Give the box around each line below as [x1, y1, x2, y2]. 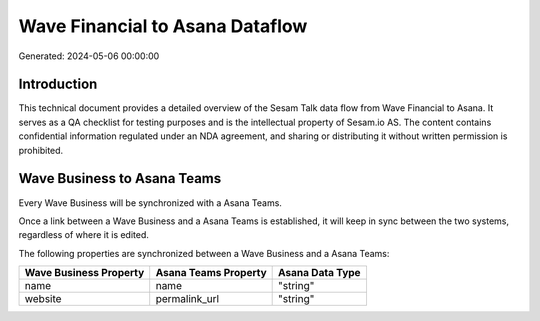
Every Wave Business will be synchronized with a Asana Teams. [18, 196, 282, 209]
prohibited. [18, 144, 64, 156]
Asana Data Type [278, 266, 361, 280]
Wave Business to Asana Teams [18, 170, 222, 187]
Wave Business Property [24, 266, 145, 280]
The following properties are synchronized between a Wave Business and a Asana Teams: [18, 247, 390, 259]
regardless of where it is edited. [18, 229, 150, 241]
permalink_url [155, 292, 220, 306]
